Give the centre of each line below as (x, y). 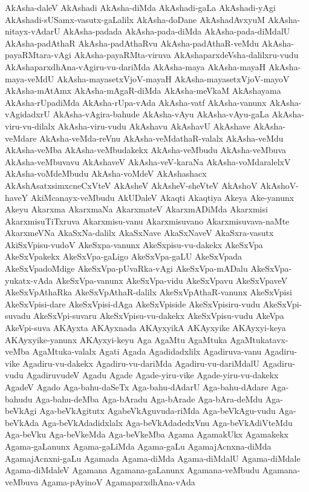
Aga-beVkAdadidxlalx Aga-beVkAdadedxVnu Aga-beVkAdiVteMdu (167, 422)
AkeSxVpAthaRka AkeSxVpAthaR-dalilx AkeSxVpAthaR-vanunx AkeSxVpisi (148, 292)
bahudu (19, 399)
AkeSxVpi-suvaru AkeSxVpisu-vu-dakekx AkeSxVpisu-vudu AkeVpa (159, 316)
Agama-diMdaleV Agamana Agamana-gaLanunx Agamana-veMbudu (132, 470)
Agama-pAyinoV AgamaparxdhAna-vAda (118, 481)
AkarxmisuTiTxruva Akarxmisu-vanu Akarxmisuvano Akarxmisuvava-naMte (147, 221)
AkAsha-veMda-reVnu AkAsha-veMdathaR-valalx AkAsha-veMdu (161, 138)
